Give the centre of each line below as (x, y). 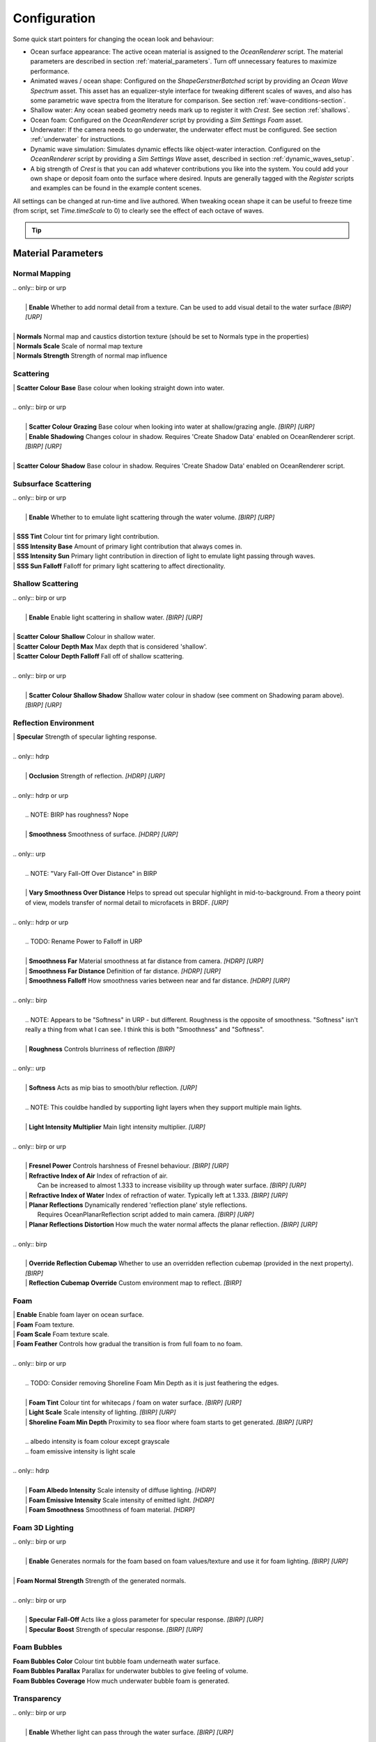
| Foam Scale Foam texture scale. (61, 1334)
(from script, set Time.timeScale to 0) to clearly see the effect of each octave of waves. (139, 211)
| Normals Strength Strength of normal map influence (90, 356)
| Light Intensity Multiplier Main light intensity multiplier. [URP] (115, 1127)
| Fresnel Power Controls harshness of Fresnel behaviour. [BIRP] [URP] (127, 1166)
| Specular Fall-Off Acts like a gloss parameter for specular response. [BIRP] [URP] (144, 1619)
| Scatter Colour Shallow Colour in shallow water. (84, 637)
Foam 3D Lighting (44, 1527)
